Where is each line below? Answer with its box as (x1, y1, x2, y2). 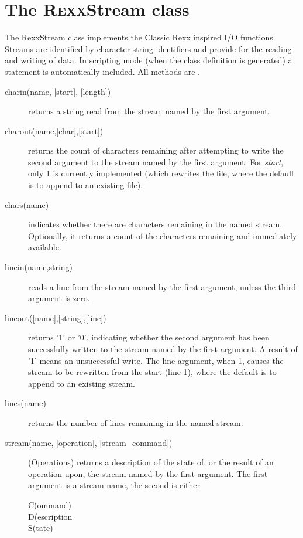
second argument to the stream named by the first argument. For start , (28, 155, 284, 168)
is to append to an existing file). (28, 179, 143, 191)
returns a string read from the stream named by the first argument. (28, 105, 270, 117)
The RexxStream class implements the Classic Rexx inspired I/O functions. (5, 31, 276, 43)
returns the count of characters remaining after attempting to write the (28, 144, 284, 156)
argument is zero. (28, 292, 90, 304)
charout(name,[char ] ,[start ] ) (5, 124, 104, 137)
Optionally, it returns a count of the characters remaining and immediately (28, 229, 297, 241)
